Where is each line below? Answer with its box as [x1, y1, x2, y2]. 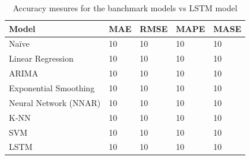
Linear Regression [9, 52, 74, 65]
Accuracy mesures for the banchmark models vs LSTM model [12, 2, 238, 14]
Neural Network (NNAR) [9, 96, 101, 108]
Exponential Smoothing [9, 81, 95, 94]
